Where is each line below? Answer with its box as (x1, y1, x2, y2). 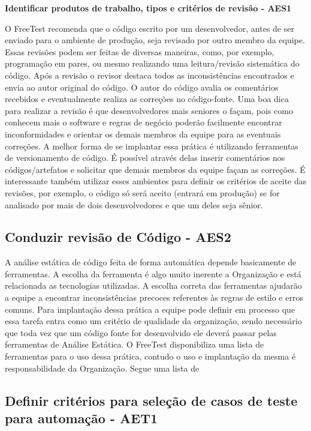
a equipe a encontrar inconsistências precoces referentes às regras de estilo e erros (5, 291, 303, 304)
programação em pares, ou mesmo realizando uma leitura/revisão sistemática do (5, 57, 300, 70)
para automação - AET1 (5, 409, 158, 427)
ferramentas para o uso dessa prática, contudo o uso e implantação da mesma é (5, 350, 296, 363)
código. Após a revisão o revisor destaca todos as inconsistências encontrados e (5, 68, 294, 81)
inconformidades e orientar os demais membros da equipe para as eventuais (5, 127, 281, 140)
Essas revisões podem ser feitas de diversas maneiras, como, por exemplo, (5, 45, 274, 58)
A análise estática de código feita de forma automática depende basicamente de (5, 256, 297, 268)
